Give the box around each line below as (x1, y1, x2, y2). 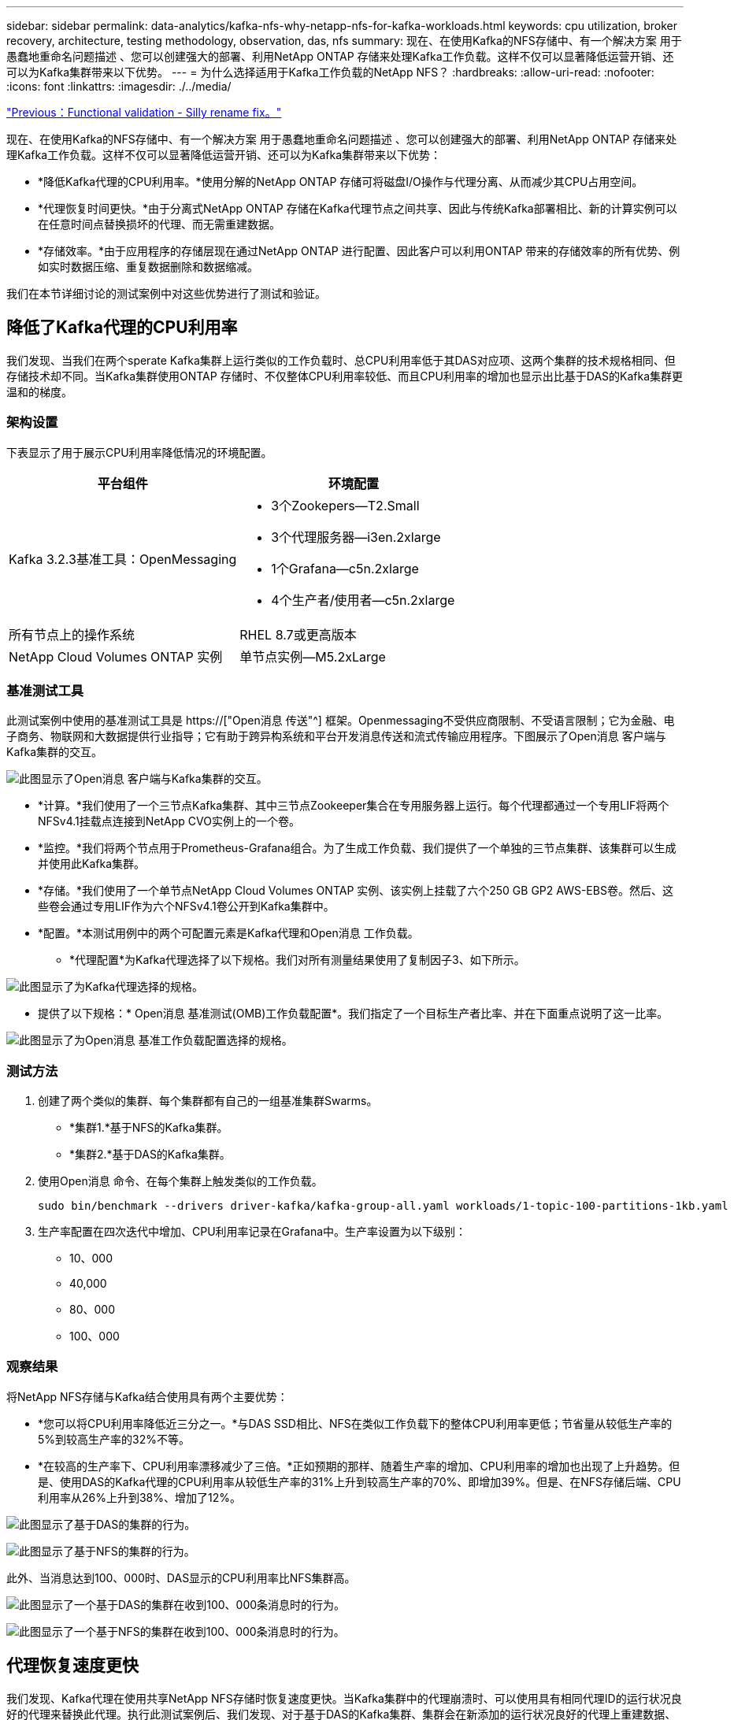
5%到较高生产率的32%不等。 (38, 1432, 190, 1446)
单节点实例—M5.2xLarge (239, 648, 386, 665)
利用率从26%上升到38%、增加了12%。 (38, 1490, 242, 1504)
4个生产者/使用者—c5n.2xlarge (271, 591, 455, 608)
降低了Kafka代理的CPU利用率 (6, 317, 238, 338)
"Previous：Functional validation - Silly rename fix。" (6, 106, 282, 119)
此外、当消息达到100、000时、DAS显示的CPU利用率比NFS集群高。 (6, 1570, 356, 1585)
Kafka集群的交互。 (6, 745, 102, 759)
